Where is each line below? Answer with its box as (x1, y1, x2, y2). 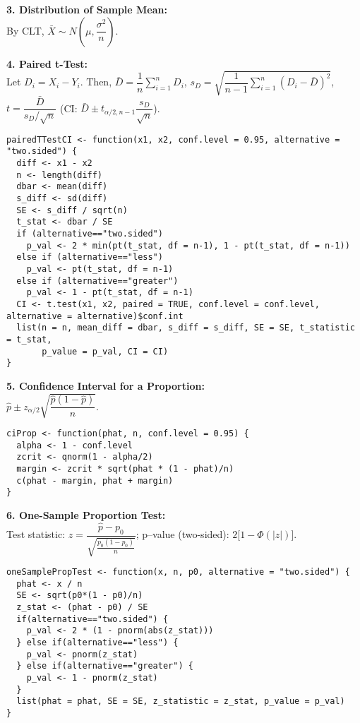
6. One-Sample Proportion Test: (6, 507, 166, 522)
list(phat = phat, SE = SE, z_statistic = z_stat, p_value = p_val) (16, 696, 345, 707)
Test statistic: (6, 527, 66, 542)
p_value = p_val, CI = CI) (42, 346, 169, 357)
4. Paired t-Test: (6, 56, 88, 71)
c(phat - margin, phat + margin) (16, 475, 174, 486)
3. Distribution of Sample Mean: (6, 2, 167, 16)
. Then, (80, 74, 112, 89)
